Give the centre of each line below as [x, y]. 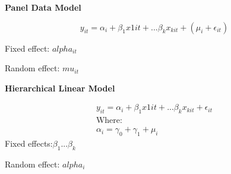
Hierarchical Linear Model [60, 88]
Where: [109, 121]
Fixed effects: [29, 143]
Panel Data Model [43, 7]
